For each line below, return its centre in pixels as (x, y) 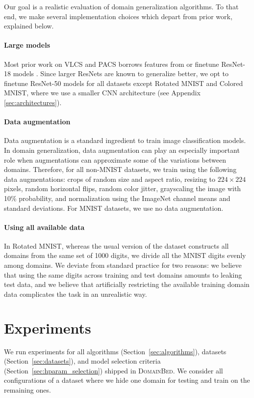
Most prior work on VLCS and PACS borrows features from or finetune (112, 64)
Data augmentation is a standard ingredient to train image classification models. (125, 140)
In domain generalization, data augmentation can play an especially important (122, 150)
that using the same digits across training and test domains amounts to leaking (123, 274)
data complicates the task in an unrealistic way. (76, 294)
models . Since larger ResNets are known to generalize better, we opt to (121, 73)
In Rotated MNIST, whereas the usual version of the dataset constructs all (116, 245)
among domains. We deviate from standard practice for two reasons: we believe (123, 265)
